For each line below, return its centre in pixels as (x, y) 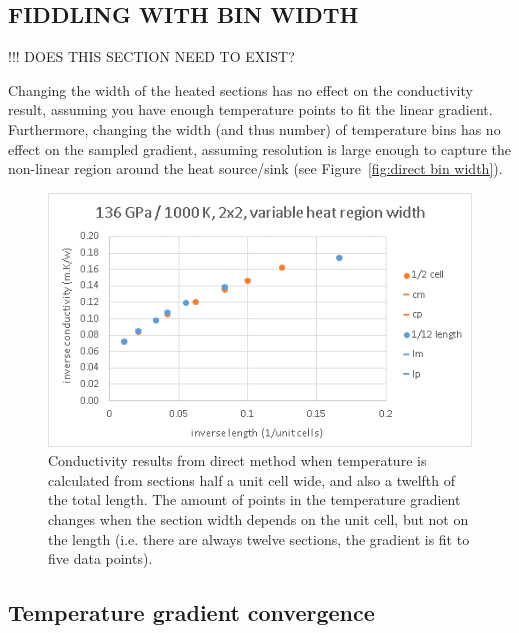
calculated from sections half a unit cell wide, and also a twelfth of (252, 479)
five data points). (100, 558)
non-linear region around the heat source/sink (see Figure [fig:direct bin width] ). (255, 168)
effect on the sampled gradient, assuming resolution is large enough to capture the (259, 148)
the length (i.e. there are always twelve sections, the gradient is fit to (259, 538)
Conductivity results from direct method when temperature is (237, 460)
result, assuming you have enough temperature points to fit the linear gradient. (250, 109)
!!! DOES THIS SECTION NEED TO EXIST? (151, 56)
